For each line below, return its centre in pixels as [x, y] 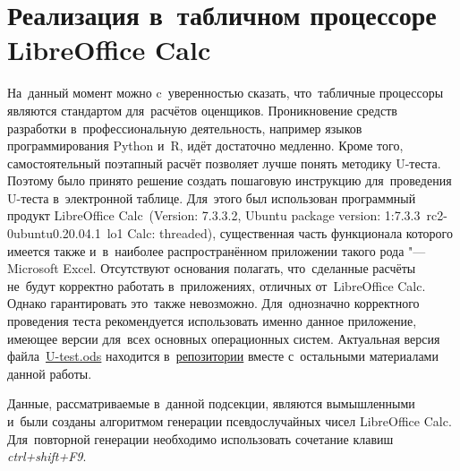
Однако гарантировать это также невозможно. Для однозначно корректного [213, 303]
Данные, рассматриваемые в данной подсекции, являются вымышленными [211, 403]
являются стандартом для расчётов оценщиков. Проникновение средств [202, 110]
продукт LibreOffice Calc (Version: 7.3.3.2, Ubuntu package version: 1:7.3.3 [214, 215]
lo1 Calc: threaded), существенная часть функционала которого [280, 233]
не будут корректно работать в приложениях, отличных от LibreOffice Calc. [217, 285]
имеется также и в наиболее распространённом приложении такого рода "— [217, 250]
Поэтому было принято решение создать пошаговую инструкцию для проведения [230, 180]
